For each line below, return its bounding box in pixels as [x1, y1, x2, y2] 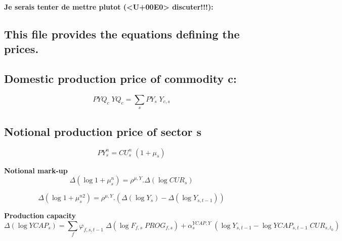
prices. [4, 41, 39, 57]
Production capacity [4, 210, 76, 221]
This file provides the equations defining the [4, 26, 240, 41]
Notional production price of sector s [4, 123, 202, 139]
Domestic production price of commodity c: [4, 71, 237, 86]
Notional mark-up [4, 165, 68, 175]
